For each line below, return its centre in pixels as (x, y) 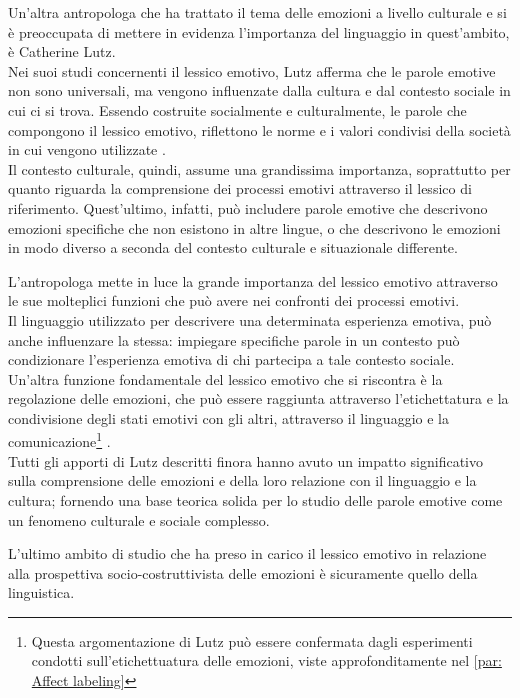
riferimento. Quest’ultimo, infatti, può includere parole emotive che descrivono (248, 207)
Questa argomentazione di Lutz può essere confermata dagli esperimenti (252, 640)
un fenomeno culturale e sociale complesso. (139, 519)
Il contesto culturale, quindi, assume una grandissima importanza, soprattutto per (259, 168)
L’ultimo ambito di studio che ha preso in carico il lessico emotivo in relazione (247, 553)
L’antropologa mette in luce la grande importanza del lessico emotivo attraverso (253, 280)
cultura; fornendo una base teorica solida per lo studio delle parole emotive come (255, 499)
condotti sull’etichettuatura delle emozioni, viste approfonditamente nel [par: (266, 660)
